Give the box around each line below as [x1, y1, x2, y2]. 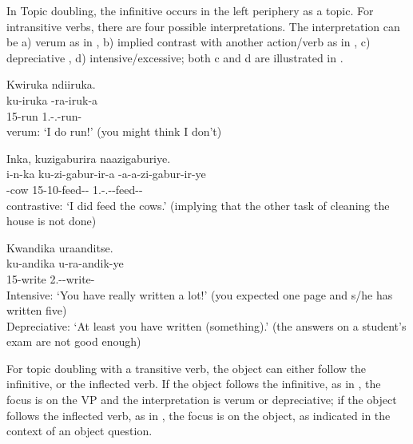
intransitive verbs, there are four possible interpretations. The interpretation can [6, 18, 400, 34]
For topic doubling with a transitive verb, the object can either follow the [6, 359, 367, 376]
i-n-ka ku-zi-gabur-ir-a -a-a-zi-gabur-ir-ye [6, 165, 206, 182]
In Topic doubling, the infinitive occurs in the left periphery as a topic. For [6, 2, 374, 18]
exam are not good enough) [6, 333, 141, 350]
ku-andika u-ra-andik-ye [6, 255, 124, 272]
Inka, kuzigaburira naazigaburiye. [6, 149, 171, 166]
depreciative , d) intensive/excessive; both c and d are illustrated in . [6, 49, 344, 65]
